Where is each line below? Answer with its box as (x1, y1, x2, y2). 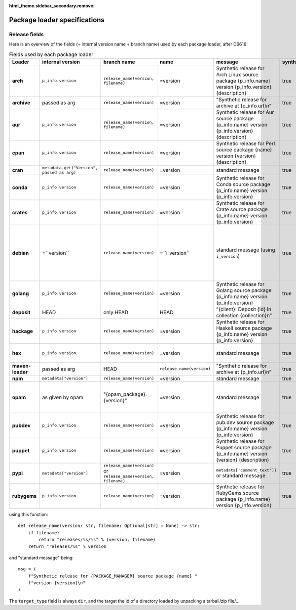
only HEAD (103, 309, 129, 316)
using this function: (9, 511, 48, 517)
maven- (12, 362, 31, 369)
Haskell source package (216, 325, 272, 331)
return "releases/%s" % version (28, 544, 107, 549)
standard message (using (216, 246, 275, 253)
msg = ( (18, 566, 37, 572)
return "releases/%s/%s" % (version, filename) (38, 537, 156, 543)
